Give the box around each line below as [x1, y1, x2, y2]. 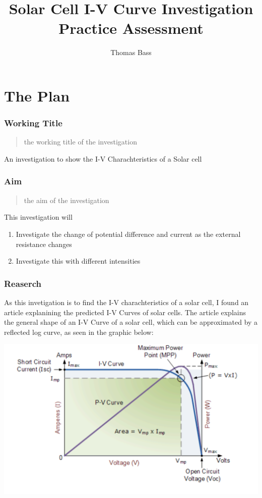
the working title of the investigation [24, 136, 137, 147]
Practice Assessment [58, 18, 204, 38]
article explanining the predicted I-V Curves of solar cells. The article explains [4, 307, 246, 317]
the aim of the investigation [24, 194, 109, 205]
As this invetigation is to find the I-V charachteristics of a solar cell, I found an [4, 296, 249, 307]
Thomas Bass [110, 47, 152, 58]
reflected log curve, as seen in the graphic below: [4, 326, 154, 337]
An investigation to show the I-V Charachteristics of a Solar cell [4, 153, 202, 164]
